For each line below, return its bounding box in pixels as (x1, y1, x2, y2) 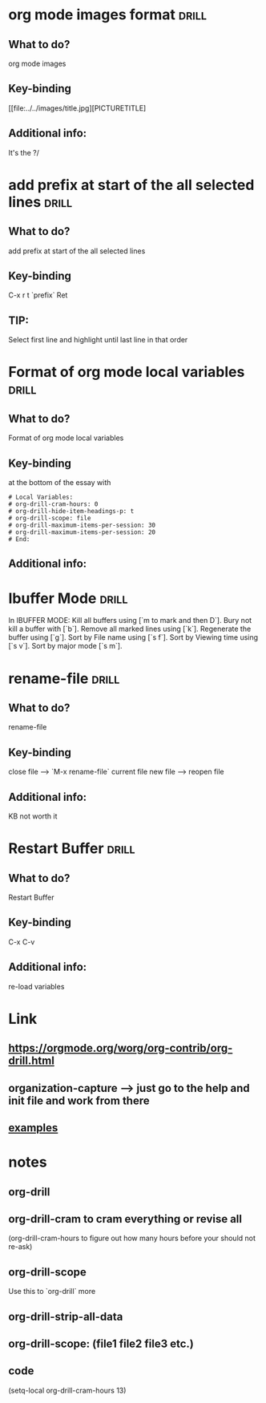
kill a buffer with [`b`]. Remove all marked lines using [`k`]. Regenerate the (8, 624, 252, 634)
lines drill (8, 192, 73, 211)
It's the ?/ (8, 148, 40, 157)
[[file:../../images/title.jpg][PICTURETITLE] (8, 103, 147, 113)
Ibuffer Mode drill (8, 589, 128, 607)
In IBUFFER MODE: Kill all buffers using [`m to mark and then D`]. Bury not (8, 616, 252, 625)
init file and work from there (8, 1094, 150, 1107)
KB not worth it (8, 811, 58, 821)
